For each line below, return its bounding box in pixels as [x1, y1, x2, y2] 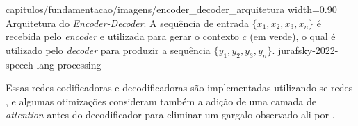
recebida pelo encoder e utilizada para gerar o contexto [6, 29, 239, 44]
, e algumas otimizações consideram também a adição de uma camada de [6, 93, 317, 108]
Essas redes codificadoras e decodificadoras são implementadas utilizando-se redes [6, 80, 353, 95]
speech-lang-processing [6, 57, 101, 71]
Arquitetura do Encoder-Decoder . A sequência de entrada [6, 15, 249, 30]
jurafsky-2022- [278, 42, 339, 57]
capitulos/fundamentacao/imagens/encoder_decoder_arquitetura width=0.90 [6, 2, 337, 16]
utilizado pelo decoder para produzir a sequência [6, 42, 211, 57]
